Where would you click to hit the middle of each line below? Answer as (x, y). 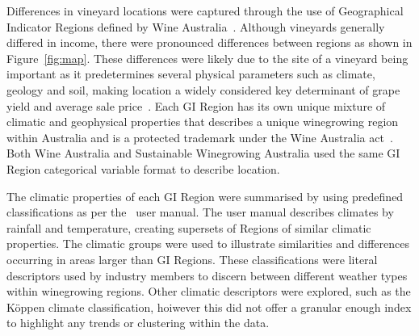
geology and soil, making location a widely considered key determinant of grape (203, 89)
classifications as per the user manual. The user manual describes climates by (200, 212)
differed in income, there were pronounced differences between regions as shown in (209, 42)
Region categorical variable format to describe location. (143, 168)
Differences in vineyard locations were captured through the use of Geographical (205, 10)
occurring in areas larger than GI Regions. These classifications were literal (192, 259)
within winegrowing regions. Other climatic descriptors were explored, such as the (209, 291)
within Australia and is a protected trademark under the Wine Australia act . (200, 137)
